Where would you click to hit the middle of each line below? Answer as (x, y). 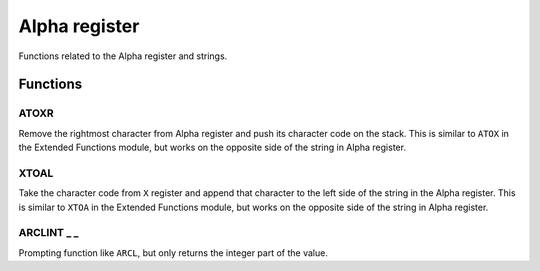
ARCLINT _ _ (48, 233)
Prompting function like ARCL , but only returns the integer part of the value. (173, 252)
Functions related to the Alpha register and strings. (123, 56)
